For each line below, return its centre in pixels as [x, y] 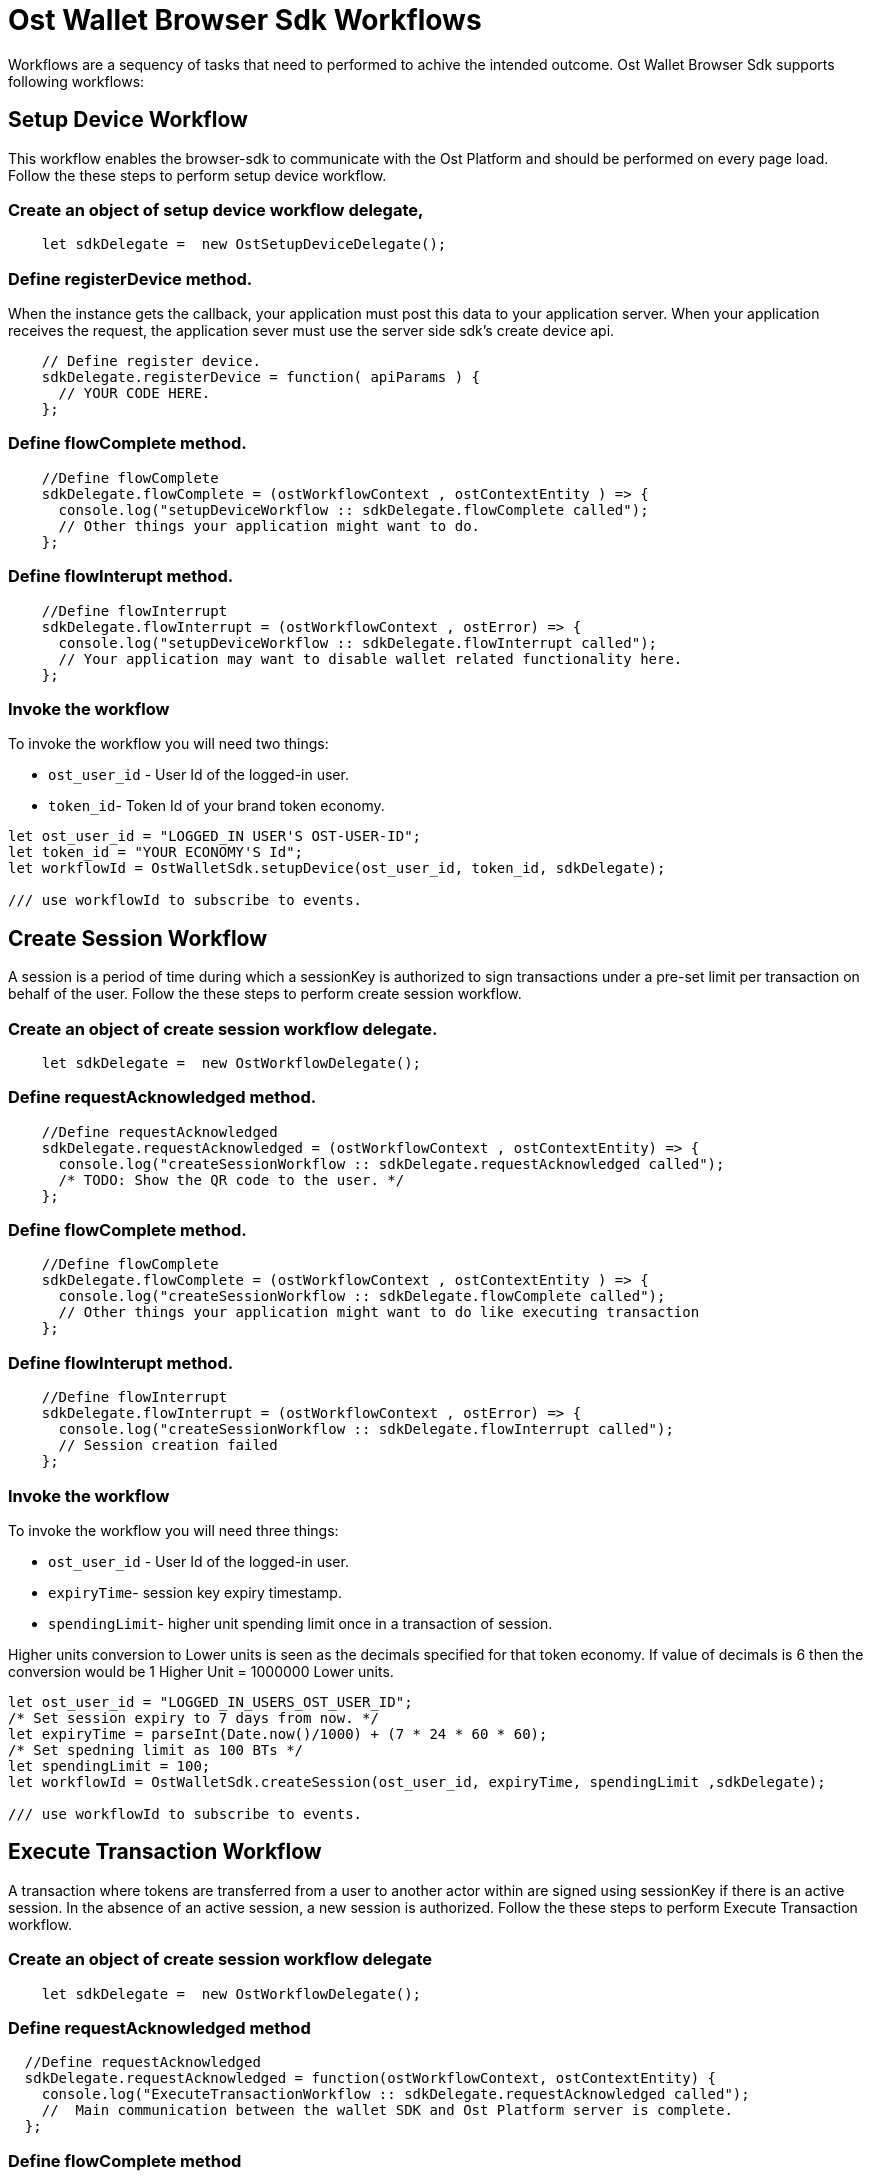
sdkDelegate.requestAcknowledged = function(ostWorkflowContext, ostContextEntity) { [370, 2078]
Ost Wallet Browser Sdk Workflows [245, 20]
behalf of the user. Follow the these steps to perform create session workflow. [265, 994]
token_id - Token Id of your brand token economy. [216, 806]
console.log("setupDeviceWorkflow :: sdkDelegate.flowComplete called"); [353, 509]
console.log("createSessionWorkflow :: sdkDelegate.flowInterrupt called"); [366, 1429]
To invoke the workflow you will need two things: [168, 744]
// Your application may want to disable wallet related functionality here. [370, 658]
